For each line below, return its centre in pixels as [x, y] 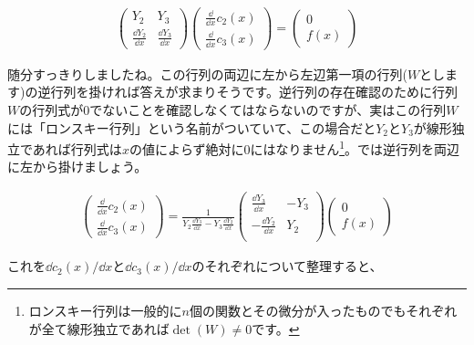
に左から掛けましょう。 [77, 167]
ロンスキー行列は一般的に [105, 310]
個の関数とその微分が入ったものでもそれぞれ [323, 310]
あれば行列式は [77, 148]
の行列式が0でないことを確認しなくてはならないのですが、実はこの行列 [233, 110]
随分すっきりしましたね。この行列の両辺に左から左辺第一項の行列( [207, 73]
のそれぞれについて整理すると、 [287, 266]
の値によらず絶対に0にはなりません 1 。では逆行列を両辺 [294, 147]
